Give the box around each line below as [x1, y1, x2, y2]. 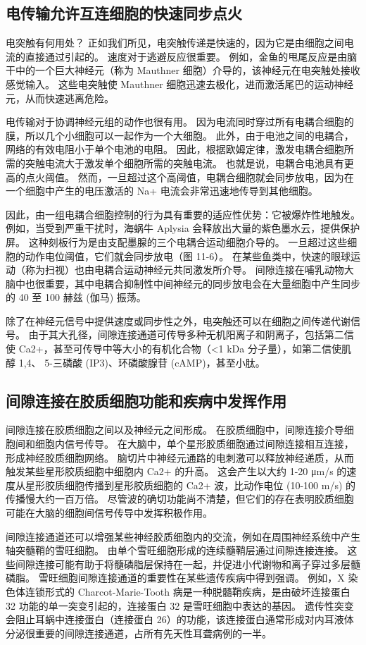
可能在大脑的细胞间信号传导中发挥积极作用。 [6, 505, 213, 520]
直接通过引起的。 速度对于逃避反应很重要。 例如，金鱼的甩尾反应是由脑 [25, 49, 358, 63]
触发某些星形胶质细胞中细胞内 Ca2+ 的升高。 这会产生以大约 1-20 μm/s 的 [6, 464, 347, 479]
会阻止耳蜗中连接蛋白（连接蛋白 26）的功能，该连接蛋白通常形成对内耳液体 [6, 612, 354, 627]
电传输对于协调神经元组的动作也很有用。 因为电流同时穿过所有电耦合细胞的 [6, 114, 354, 129]
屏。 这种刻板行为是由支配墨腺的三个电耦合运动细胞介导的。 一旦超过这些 [6, 234, 348, 249]
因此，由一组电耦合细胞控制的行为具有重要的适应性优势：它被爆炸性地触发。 [6, 207, 360, 221]
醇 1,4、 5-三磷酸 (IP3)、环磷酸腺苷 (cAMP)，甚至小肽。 [6, 355, 265, 369]
